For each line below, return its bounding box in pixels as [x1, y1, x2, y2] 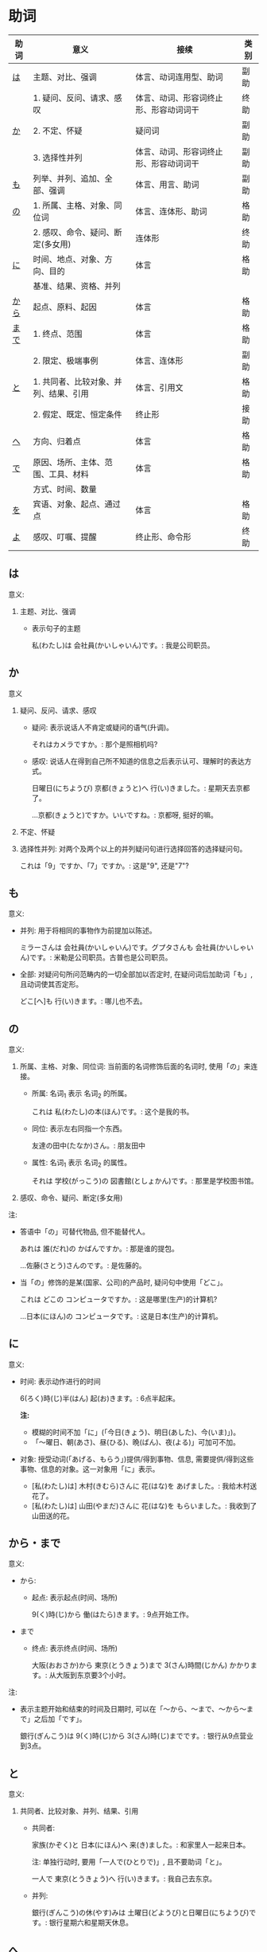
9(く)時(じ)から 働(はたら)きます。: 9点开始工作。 [31, 1610, 193, 1619]
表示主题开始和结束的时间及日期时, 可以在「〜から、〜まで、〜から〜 [19, 1704, 247, 1714]
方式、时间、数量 [33, 483, 97, 495]
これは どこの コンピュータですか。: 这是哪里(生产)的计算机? [19, 1294, 218, 1304]
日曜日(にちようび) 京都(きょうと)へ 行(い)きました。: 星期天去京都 [31, 783, 250, 792]
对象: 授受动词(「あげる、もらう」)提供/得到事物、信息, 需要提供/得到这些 [19, 1454, 254, 1464]
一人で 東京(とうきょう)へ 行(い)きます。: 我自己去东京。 [31, 1874, 217, 1884]
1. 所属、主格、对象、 [33, 200, 114, 211]
